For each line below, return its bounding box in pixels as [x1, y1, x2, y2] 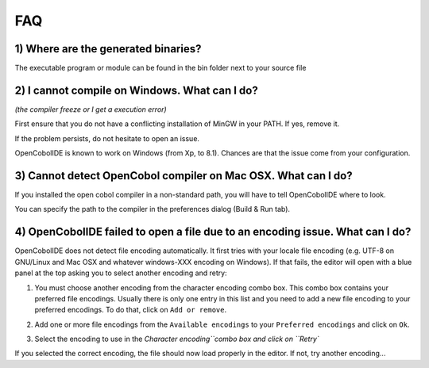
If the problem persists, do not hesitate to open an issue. [14, 133, 200, 143]
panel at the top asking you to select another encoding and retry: [14, 268, 227, 278]
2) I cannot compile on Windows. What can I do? [14, 83, 258, 97]
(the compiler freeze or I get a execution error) [14, 104, 167, 114]
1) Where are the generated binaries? [14, 42, 202, 56]
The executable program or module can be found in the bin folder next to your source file [14, 63, 307, 73]
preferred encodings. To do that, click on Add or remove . [34, 305, 226, 315]
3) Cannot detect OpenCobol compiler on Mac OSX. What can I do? [14, 169, 353, 182]
